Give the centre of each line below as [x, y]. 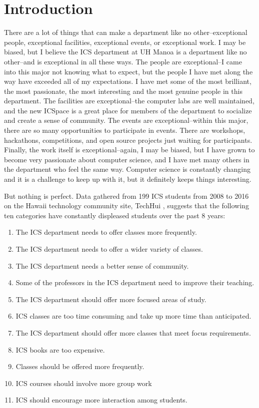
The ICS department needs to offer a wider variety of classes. [109, 249]
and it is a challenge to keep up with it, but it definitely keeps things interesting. [128, 179]
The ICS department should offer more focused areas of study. [111, 299]
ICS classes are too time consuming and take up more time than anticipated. [133, 316]
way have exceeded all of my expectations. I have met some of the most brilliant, [128, 81]
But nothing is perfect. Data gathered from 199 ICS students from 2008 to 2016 [126, 196]
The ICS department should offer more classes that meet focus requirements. [133, 332]
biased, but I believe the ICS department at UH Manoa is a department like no [125, 52]
